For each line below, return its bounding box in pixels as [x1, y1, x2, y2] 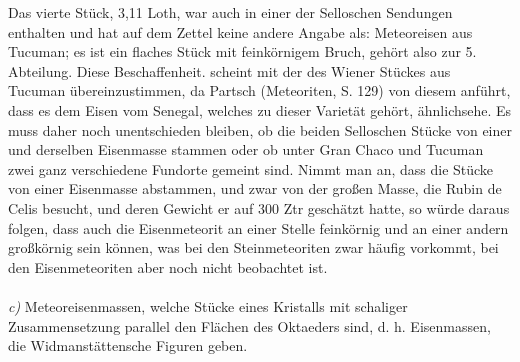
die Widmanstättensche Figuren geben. [8, 335, 248, 356]
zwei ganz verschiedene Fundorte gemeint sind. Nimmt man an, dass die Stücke [8, 158, 494, 179]
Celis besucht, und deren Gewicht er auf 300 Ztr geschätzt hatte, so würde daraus [8, 197, 510, 218]
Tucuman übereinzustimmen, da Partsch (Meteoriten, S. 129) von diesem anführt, [8, 80, 511, 101]
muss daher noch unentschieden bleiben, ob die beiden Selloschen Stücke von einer [8, 119, 512, 140]
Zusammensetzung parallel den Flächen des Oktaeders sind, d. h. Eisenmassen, [8, 315, 491, 336]
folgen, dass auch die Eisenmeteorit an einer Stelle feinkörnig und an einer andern [8, 217, 509, 238]
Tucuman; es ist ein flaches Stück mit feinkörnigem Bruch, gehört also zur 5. [8, 41, 477, 62]
